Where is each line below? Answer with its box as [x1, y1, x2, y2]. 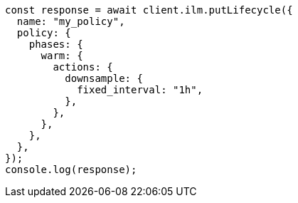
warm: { [41, 50, 83, 61]
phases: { [28, 38, 83, 50]
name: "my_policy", [16, 16, 125, 27]
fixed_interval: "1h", [77, 84, 203, 95]
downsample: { [65, 73, 143, 84]
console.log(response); [5, 164, 137, 175]
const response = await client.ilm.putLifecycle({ [5, 4, 293, 16]
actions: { [53, 61, 113, 73]
